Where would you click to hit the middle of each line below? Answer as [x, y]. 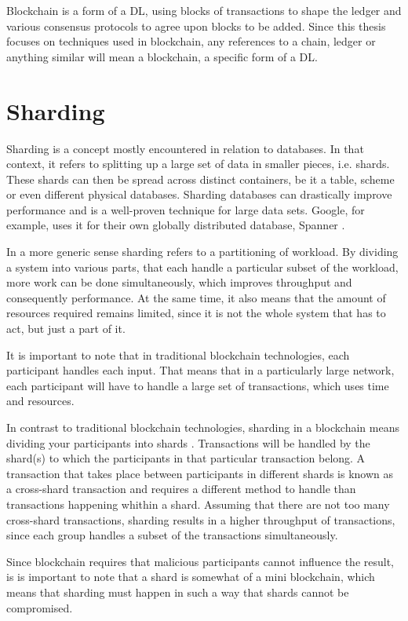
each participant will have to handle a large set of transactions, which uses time [198, 385]
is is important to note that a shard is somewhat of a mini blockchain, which [191, 577]
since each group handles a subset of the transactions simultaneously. [172, 535]
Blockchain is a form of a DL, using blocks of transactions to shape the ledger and [204, 10]
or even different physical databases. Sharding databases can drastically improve [199, 194]
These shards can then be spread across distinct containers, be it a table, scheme [200, 179]
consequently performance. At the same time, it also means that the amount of [196, 297]
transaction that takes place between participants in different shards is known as [200, 473]
